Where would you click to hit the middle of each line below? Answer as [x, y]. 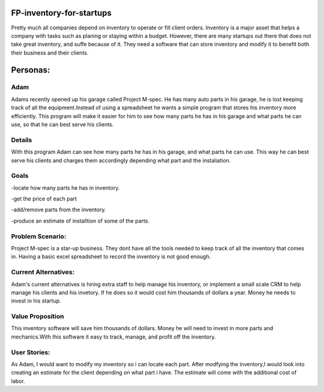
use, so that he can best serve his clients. [62, 125]
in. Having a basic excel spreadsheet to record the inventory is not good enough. [111, 257]
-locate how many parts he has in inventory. [65, 188]
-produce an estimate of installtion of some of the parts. [80, 221]
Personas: [31, 70]
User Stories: [31, 352]
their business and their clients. [50, 53]
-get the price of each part [44, 199]
